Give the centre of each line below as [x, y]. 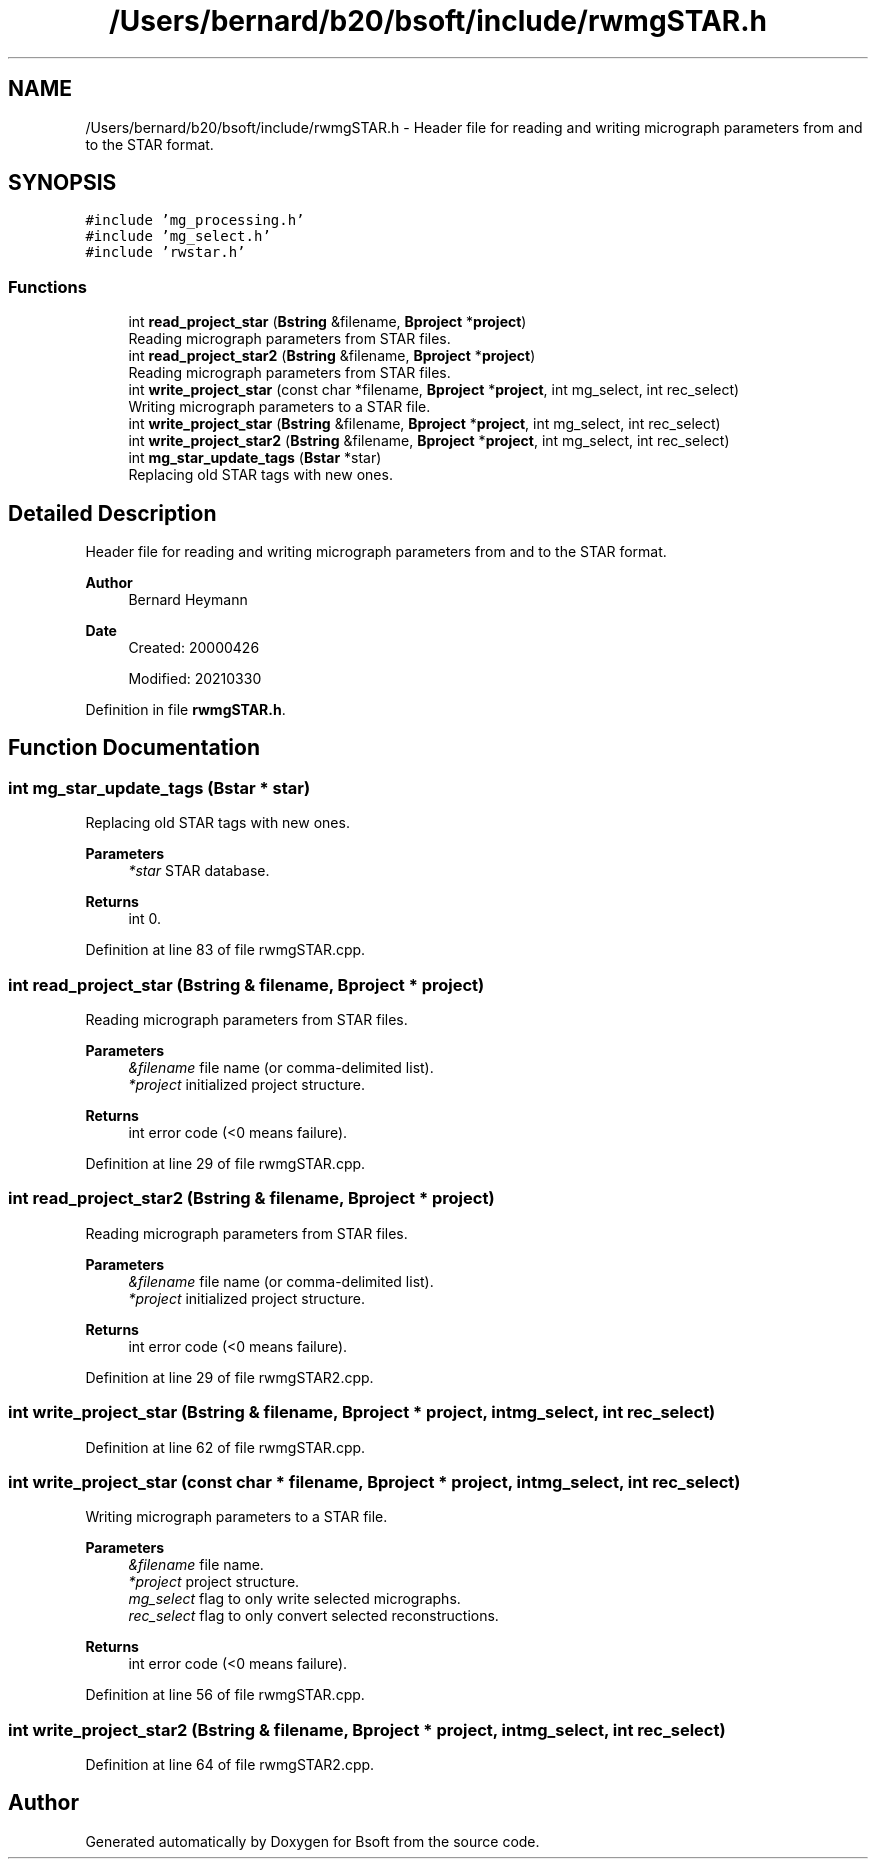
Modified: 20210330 [195, 679]
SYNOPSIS [62, 183]
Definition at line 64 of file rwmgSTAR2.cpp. [230, 1764]
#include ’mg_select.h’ [178, 236]
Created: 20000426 [194, 648]
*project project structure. [214, 1582]
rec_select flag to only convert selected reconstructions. [313, 1616]
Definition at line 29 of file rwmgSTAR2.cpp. [229, 1377]
